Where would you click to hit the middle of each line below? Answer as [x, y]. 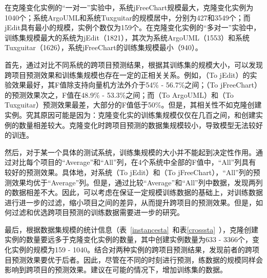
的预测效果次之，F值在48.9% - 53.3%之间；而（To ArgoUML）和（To [119, 94]
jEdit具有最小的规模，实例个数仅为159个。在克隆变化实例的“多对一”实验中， [133, 27]
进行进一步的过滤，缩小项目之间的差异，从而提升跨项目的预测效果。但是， [130, 202]
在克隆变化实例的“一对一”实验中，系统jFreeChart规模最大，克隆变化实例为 [129, 7]
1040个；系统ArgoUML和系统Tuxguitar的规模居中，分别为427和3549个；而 [128, 17]
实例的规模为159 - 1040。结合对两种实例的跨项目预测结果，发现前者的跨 [132, 250]
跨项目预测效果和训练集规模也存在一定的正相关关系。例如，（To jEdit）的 [127, 74]
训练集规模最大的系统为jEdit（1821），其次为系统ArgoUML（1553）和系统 [127, 37]
